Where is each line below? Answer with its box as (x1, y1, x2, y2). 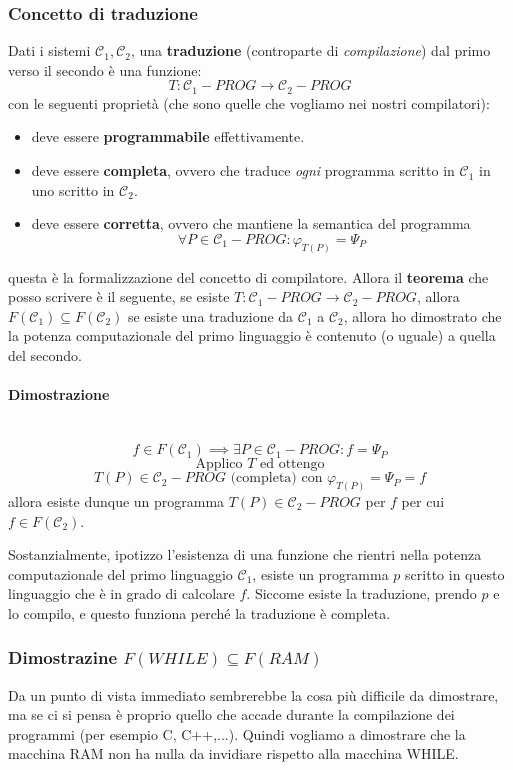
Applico (195, 457, 243, 472)
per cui (401, 490, 445, 511)
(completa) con (230, 471, 323, 486)
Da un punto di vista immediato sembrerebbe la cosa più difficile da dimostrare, (8, 684, 499, 705)
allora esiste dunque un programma (8, 490, 225, 511)
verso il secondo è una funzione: (8, 59, 202, 80)
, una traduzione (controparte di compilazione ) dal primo (130, 40, 491, 61)
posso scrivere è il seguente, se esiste (8, 286, 230, 307)
